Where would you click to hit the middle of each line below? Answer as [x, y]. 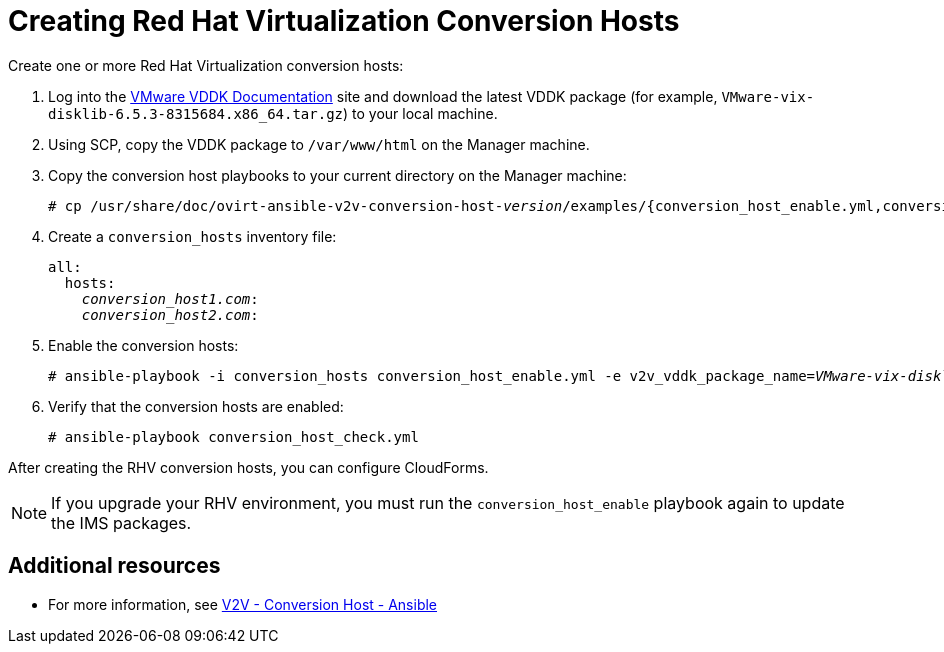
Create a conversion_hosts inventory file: [192, 236]
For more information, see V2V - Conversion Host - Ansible [243, 604]
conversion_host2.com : [170, 314]
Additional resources [114, 566]
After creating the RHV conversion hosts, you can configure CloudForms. [248, 467]
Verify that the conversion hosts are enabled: [196, 406]
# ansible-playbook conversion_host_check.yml [233, 436]
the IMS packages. [121, 522]
